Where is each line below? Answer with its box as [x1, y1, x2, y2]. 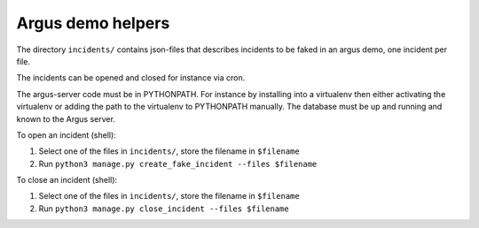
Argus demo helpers [16, 13, 170, 33]
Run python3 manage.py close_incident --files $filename [38, 203, 289, 214]
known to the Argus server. [16, 113, 115, 124]
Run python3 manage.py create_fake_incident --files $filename [38, 158, 318, 169]
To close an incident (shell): [16, 175, 118, 186]
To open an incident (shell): [16, 129, 117, 141]
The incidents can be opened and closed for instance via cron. [16, 72, 246, 83]
